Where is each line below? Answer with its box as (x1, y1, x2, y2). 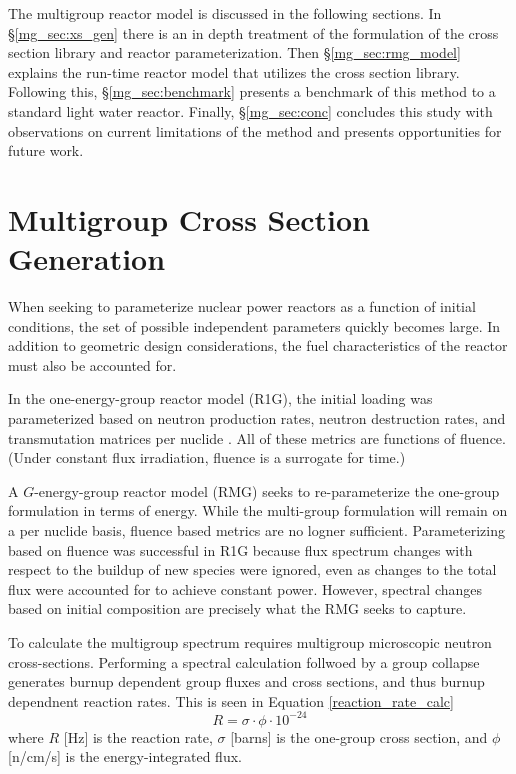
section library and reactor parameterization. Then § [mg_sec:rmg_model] (8, 42, 461, 63)
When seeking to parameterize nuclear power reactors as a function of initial (8, 296, 476, 317)
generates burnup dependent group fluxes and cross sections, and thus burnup (8, 671, 485, 692)
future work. (8, 140, 84, 161)
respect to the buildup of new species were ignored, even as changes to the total (8, 559, 497, 580)
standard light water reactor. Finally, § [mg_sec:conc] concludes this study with (8, 100, 493, 121)
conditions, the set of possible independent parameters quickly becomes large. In (8, 315, 501, 336)
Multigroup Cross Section (8, 198, 371, 239)
